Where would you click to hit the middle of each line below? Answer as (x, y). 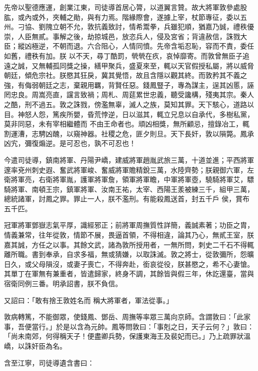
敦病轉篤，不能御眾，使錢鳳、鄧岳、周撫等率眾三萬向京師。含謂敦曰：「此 (124, 317)
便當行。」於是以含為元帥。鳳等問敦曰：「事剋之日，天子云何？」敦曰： (139, 326)
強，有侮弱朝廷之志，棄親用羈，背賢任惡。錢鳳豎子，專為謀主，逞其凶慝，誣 (129, 85)
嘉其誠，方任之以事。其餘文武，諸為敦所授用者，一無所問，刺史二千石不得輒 (129, 244)
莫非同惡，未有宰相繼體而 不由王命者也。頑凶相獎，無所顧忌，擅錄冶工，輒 (127, 124)
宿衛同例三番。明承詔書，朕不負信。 (63, 283)
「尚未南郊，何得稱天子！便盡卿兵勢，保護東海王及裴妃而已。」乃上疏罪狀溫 (127, 336)
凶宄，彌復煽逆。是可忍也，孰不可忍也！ (70, 143)
